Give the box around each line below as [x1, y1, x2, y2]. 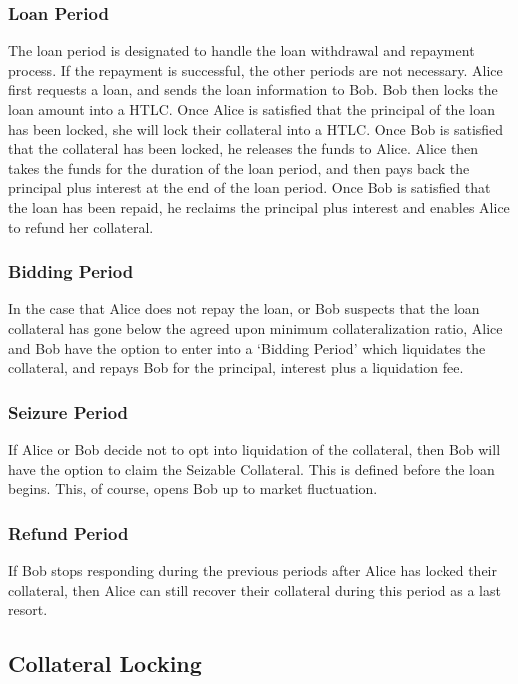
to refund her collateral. [8, 216, 154, 237]
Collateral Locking [8, 648, 202, 679]
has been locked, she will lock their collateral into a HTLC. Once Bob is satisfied [8, 118, 504, 139]
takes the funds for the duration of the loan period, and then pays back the [8, 157, 470, 178]
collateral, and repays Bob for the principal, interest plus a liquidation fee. [8, 357, 464, 378]
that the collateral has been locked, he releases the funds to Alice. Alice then [8, 138, 479, 159]
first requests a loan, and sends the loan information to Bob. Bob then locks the [8, 79, 498, 100]
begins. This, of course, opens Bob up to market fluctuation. [8, 478, 378, 499]
